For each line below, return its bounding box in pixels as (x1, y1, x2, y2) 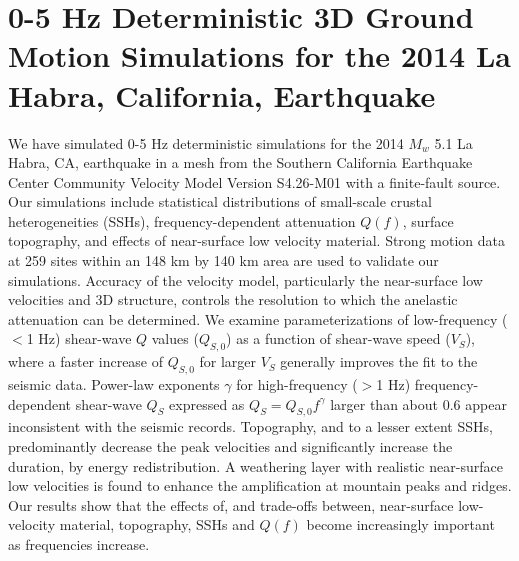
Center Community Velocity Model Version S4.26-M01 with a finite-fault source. (8, 171, 501, 192)
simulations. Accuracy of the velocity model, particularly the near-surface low (8, 269, 483, 290)
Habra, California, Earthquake (8, 74, 436, 115)
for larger (199, 351, 257, 372)
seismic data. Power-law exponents (8, 374, 220, 395)
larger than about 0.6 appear (330, 393, 507, 414)
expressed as (169, 393, 245, 414)
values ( (151, 328, 199, 349)
